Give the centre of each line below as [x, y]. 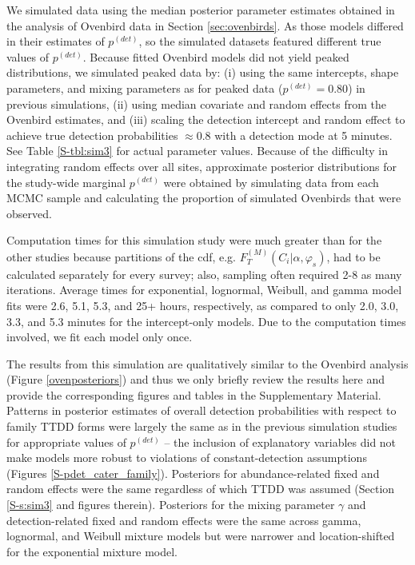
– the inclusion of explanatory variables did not [280, 442]
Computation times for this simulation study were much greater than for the [194, 240]
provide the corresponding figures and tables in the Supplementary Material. [194, 394]
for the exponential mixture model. [92, 551]
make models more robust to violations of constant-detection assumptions [187, 458]
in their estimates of [56, 41]
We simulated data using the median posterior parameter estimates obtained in [201, 10]
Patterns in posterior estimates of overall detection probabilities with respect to [202, 410]
